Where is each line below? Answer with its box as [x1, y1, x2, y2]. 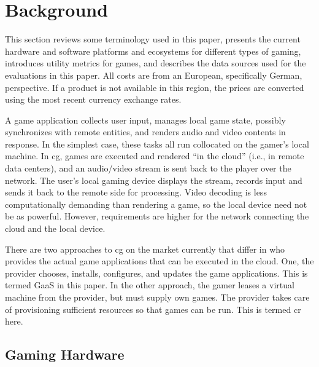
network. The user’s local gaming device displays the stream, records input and [5, 173, 302, 186]
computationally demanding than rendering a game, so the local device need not [5, 197, 307, 210]
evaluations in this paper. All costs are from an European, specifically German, [5, 68, 302, 81]
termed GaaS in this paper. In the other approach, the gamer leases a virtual [5, 278, 294, 291]
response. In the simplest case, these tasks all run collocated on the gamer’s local [5, 137, 309, 150]
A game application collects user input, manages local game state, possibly [5, 113, 286, 126]
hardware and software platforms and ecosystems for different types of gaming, [5, 44, 301, 57]
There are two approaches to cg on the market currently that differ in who [5, 242, 285, 255]
